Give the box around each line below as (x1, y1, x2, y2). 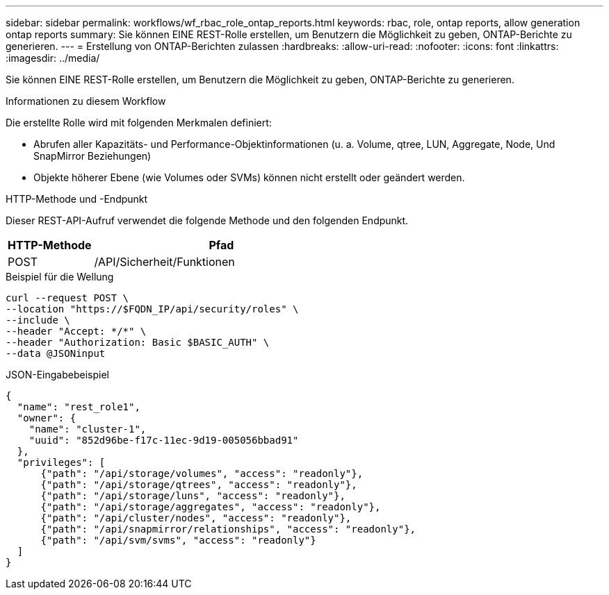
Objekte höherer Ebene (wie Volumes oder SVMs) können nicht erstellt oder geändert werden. (33, 171, 465, 183)
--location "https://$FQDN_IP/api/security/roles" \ (6, 303, 299, 315)
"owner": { (17, 412, 76, 424)
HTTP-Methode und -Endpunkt (6, 193, 148, 205)
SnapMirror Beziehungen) (33, 150, 152, 162)
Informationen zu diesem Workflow (6, 95, 166, 107)
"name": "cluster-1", (29, 424, 147, 435)
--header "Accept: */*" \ (6, 326, 147, 337)
